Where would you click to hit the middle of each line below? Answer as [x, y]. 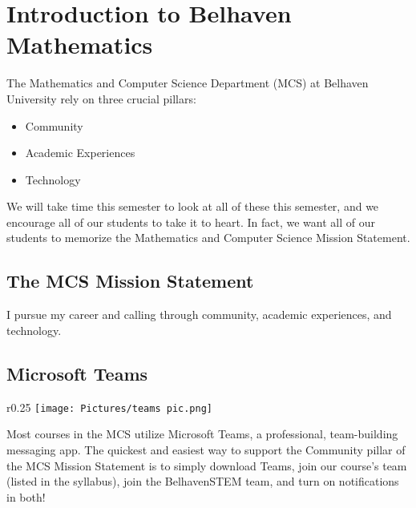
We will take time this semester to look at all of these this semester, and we [193, 206]
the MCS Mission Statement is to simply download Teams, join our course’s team [207, 465]
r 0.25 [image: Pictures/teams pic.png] [109, 407]
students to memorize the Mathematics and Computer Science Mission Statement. [208, 238]
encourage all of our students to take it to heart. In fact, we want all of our [191, 222]
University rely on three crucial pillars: [101, 98]
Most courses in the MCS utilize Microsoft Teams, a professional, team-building [202, 434]
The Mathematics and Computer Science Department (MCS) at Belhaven [188, 83]
